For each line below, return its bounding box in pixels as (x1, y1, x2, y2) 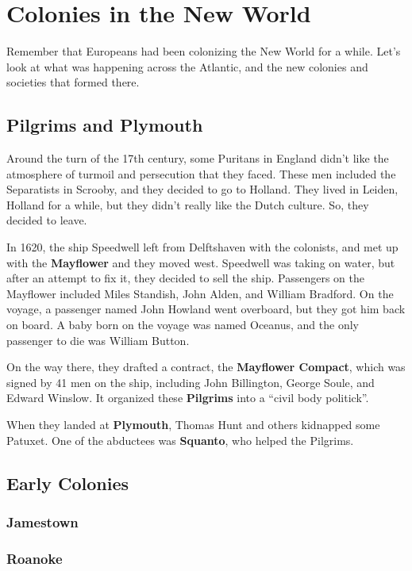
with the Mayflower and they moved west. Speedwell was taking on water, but (6, 254, 395, 270)
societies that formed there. (6, 74, 140, 90)
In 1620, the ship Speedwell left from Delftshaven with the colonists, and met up (6, 239, 399, 255)
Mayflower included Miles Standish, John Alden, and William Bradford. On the (6, 285, 394, 301)
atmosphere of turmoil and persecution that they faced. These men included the (6, 165, 396, 182)
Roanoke (6, 548, 63, 568)
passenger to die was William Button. (6, 331, 190, 348)
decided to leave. (6, 212, 87, 228)
